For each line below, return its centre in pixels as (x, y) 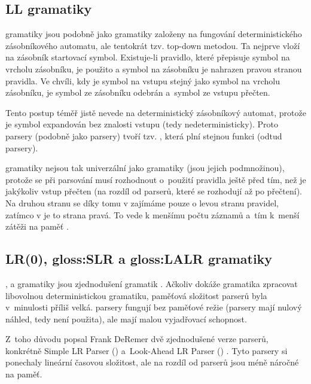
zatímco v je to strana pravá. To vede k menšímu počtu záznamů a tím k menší (153, 214)
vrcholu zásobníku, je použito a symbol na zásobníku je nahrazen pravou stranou (154, 68)
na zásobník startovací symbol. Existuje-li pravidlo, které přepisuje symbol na (148, 57)
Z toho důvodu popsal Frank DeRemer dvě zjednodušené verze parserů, (137, 339)
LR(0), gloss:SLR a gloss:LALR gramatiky (139, 259)
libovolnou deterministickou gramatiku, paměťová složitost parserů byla (136, 295)
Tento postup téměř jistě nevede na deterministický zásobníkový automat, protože (156, 112)
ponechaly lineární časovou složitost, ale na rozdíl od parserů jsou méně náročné (152, 362)
